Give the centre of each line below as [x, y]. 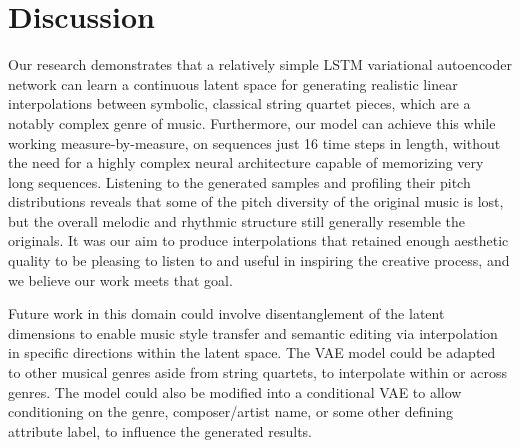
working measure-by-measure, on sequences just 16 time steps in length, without [254, 142]
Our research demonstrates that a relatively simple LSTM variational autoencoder [260, 64]
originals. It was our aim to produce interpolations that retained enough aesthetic [258, 240]
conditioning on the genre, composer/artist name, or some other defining [230, 411]
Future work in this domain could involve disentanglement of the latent [226, 313]
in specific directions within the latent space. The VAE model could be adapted [252, 352]
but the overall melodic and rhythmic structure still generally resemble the [237, 220]
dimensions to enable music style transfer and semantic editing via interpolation [253, 332]
